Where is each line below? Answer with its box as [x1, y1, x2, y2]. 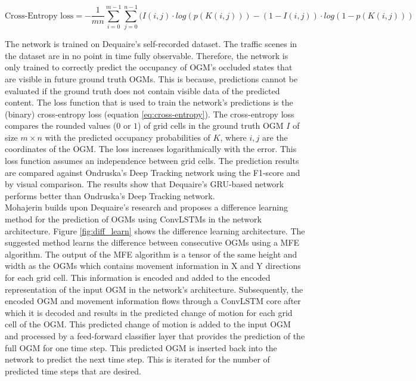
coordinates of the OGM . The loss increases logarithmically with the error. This [5, 143, 297, 155]
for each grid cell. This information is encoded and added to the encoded [5, 271, 271, 283]
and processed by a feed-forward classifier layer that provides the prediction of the [5, 329, 305, 342]
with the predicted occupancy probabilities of [45, 131, 210, 143]
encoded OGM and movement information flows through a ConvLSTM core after [5, 295, 301, 307]
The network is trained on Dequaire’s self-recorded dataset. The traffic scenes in [5, 38, 297, 50]
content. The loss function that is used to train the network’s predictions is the [5, 96, 293, 109]
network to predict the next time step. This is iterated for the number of [5, 353, 270, 365]
